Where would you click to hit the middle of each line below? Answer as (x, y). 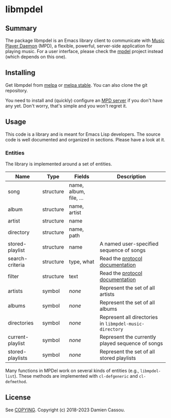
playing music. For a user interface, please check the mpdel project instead (84, 51)
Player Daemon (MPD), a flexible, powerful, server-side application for (79, 46)
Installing (20, 73)
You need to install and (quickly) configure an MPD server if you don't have (84, 100)
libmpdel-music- (125, 324)
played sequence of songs (131, 343)
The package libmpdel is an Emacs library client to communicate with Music (85, 40)
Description (131, 176)
